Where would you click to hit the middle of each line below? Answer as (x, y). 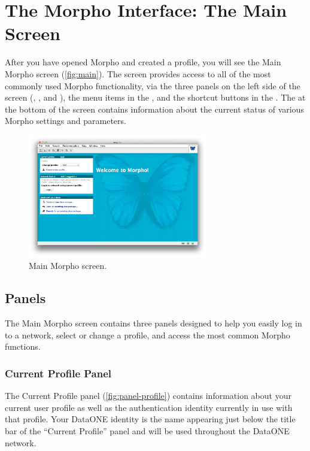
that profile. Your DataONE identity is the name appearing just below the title (150, 419)
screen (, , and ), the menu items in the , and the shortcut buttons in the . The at (155, 97)
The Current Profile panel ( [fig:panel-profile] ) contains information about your (148, 396)
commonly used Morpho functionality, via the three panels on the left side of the (153, 85)
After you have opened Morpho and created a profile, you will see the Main (143, 62)
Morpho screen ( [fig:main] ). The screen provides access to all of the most (138, 73)
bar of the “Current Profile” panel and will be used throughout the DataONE (147, 431)
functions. (23, 346)
